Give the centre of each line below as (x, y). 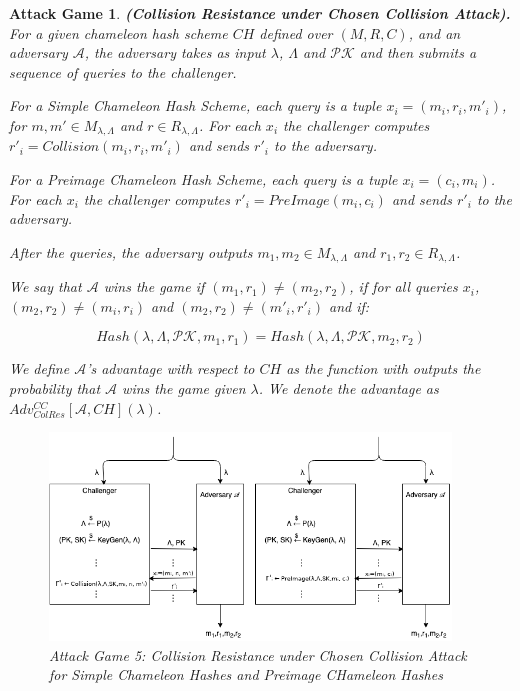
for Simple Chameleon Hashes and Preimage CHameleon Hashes (246, 674)
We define (39, 368)
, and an (434, 32)
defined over (296, 32)
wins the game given (184, 388)
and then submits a (418, 52)
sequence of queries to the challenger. (123, 71)
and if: (349, 305)
